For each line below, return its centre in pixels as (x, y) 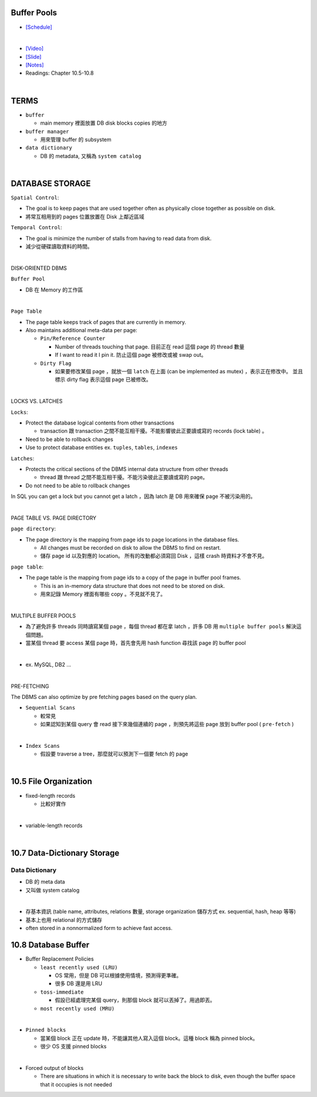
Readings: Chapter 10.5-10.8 (60, 73)
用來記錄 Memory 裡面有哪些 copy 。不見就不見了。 (103, 594)
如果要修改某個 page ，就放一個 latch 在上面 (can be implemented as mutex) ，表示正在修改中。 (173, 372)
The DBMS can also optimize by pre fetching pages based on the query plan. (104, 697)
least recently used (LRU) (79, 967)
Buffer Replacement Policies (60, 959)
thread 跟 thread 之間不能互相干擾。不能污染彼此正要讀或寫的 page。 (124, 477)
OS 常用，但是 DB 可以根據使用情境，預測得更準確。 (118, 975)
